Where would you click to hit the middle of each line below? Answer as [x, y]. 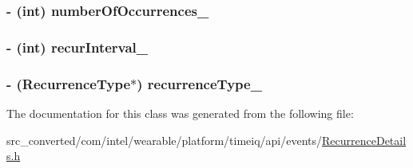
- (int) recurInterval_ [77, 47]
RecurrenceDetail [364, 140]
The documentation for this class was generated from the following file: [180, 113]
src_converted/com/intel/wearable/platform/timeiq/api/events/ [165, 140]
